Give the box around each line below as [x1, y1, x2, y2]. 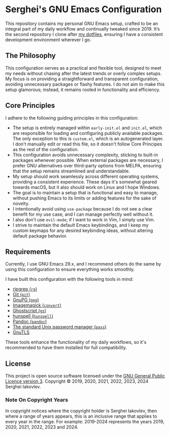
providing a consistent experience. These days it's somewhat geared [12, 179, 157, 185]
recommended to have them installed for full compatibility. [5, 344, 127, 351]
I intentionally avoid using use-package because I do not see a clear [12, 206, 153, 212]
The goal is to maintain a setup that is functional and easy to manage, [12, 189, 158, 195]
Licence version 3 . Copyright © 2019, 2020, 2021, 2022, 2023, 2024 [5, 378, 149, 385]
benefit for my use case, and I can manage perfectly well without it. [12, 211, 154, 217]
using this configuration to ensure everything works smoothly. [5, 266, 135, 273]
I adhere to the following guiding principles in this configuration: [5, 114, 139, 121]
